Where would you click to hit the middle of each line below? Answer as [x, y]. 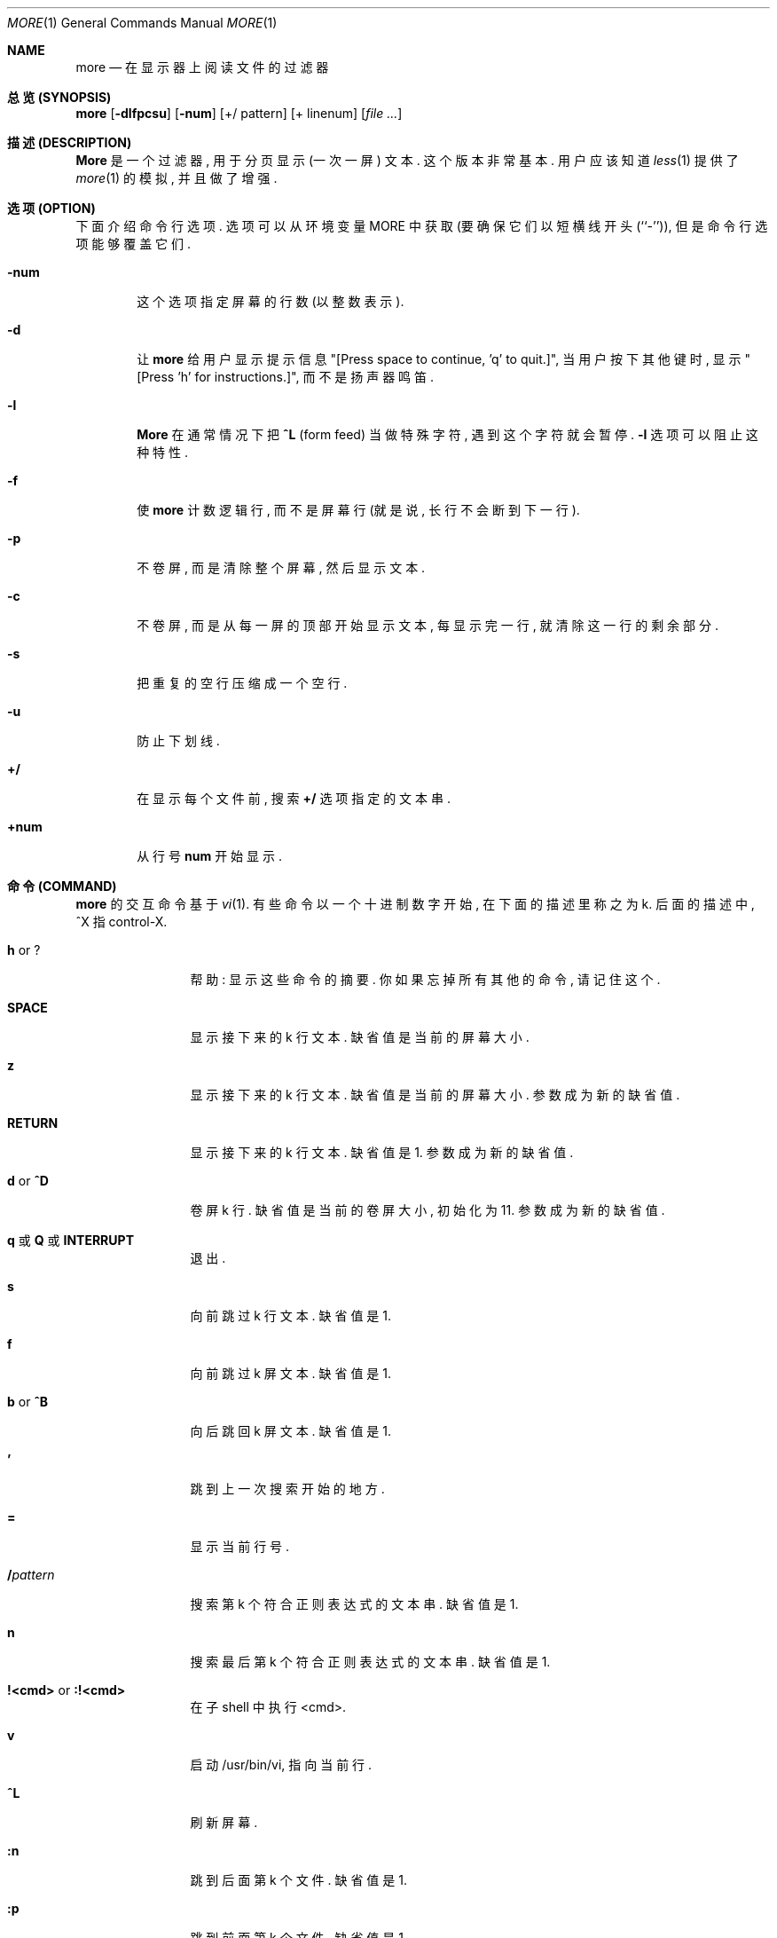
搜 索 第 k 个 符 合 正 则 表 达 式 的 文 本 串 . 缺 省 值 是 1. [354, 1604]
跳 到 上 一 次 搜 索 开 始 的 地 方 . [287, 1489]
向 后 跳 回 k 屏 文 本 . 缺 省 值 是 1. [291, 1431]
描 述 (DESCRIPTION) [70, 142]
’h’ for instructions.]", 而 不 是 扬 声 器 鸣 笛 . [306, 377]
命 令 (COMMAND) [62, 886]
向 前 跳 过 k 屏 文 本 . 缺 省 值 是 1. [291, 1373]
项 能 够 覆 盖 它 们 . [133, 244]
